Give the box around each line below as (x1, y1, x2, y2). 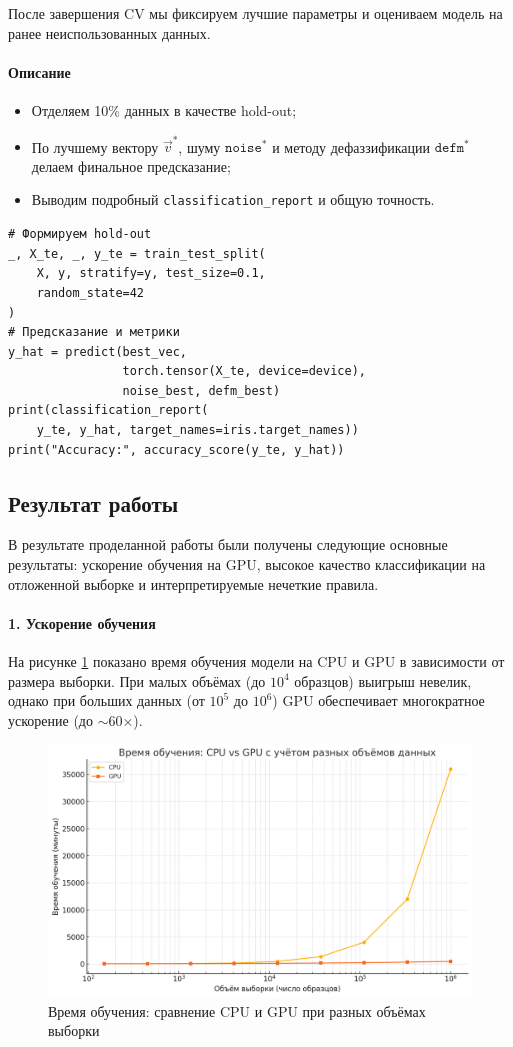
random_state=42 (36, 285, 145, 300)
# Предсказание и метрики (8, 325, 180, 340)
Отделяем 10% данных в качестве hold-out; (31, 99, 297, 120)
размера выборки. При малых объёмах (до (8, 670, 266, 691)
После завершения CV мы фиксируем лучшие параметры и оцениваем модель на (8, 3, 503, 23)
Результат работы (8, 487, 179, 518)
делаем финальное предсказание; (31, 155, 231, 176)
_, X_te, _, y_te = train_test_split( (8, 246, 266, 261)
